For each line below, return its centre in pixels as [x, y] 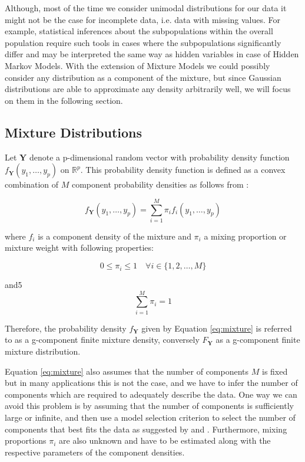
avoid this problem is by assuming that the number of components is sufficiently [149, 406]
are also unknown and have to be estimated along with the [165, 440]
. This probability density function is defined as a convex [183, 170]
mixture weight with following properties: [79, 248]
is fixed [275, 371]
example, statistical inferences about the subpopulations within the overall [139, 31]
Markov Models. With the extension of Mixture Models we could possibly [137, 65]
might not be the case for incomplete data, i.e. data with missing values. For [143, 19]
